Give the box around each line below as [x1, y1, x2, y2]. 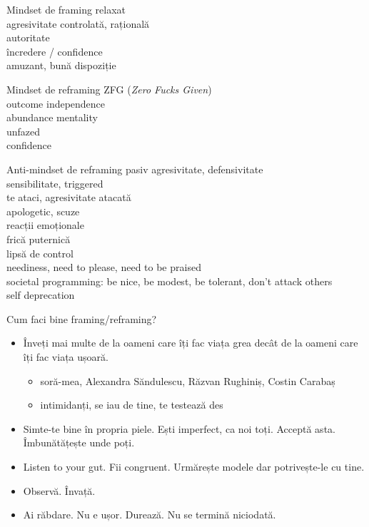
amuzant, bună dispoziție [6, 58, 116, 73]
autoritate [6, 30, 50, 45]
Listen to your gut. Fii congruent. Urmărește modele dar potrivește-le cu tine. [23, 459, 365, 474]
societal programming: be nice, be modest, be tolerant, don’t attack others [6, 273, 333, 288]
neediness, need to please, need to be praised [6, 260, 201, 275]
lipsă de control [6, 245, 74, 260]
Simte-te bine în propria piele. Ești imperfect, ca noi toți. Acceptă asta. [23, 421, 335, 436]
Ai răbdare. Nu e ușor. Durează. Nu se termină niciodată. [23, 507, 276, 522]
